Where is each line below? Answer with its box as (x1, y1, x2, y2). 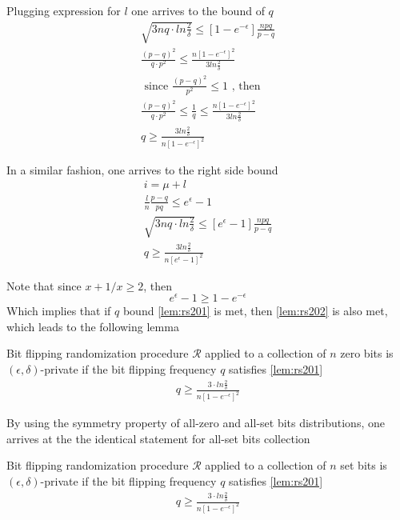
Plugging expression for (6, 2, 121, 18)
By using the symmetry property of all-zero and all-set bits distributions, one (6, 414, 385, 431)
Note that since (6, 277, 82, 294)
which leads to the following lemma (6, 318, 179, 334)
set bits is (340, 457, 387, 474)
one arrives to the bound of (131, 2, 265, 18)
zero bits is (340, 345, 394, 362)
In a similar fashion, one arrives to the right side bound (6, 161, 278, 178)
